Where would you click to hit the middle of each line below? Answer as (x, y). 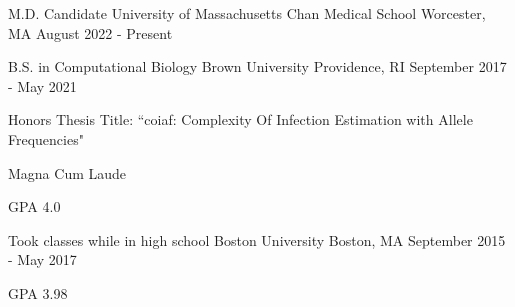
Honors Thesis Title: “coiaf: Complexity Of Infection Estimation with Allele (240, 119)
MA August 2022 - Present (90, 32)
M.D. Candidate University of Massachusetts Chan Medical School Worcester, (247, 13)
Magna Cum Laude (67, 172)
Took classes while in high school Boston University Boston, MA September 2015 (257, 239)
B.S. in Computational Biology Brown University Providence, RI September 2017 (257, 66)
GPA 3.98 (38, 292)
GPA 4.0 (34, 206)
